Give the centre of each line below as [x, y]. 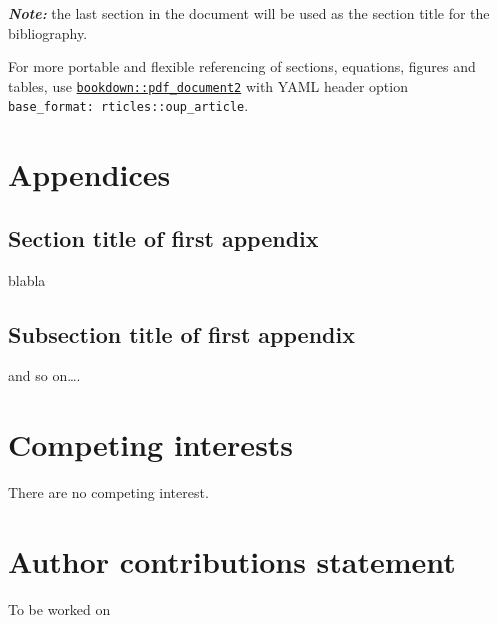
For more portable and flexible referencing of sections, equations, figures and [242, 66]
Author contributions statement [232, 560]
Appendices [89, 174]
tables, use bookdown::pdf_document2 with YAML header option [208, 85]
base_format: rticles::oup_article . [128, 105]
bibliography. [48, 32]
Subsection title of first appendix [181, 333]
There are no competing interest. [108, 492]
